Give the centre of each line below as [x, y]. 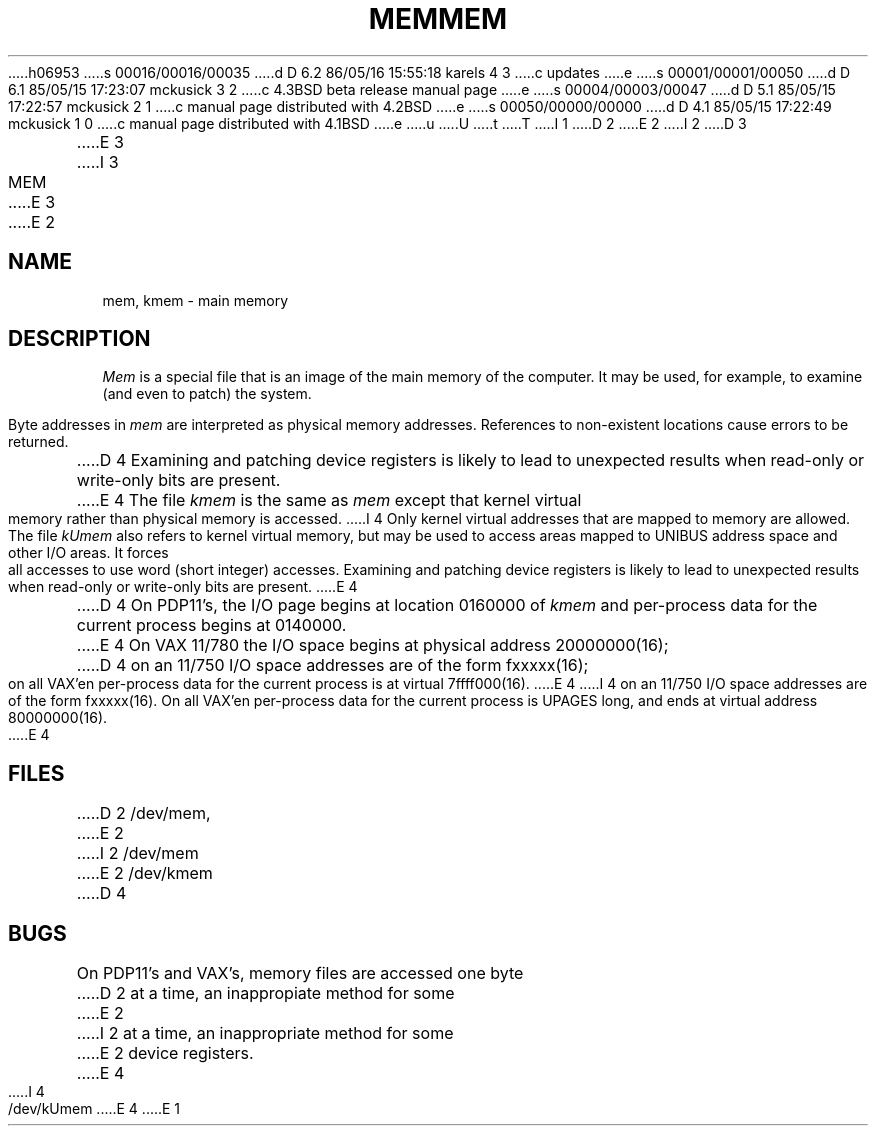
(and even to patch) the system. [207, 394]
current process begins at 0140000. [211, 625]
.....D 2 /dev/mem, [143, 813]
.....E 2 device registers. [165, 1053]
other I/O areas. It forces [88, 553]
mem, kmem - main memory [195, 300]
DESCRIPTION [79, 339]
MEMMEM [438, 19]
